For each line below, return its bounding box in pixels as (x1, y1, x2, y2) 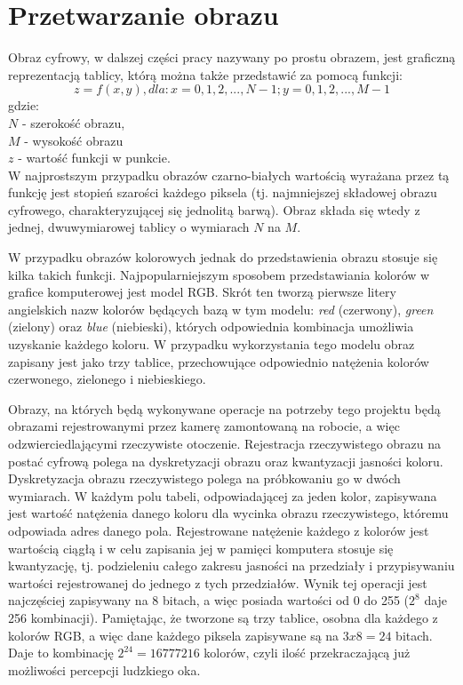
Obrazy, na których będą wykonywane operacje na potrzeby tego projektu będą (8, 399, 441, 418)
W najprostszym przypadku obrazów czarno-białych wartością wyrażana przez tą (8, 165, 450, 184)
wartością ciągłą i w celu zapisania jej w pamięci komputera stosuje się (8, 538, 394, 557)
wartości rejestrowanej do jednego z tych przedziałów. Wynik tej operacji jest (8, 573, 427, 592)
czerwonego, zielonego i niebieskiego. (8, 370, 206, 388)
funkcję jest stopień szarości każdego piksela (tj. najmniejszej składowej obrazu (8, 183, 437, 202)
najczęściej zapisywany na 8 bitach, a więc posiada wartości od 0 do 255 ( (8, 591, 410, 609)
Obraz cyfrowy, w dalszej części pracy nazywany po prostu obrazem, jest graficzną (8, 48, 456, 67)
